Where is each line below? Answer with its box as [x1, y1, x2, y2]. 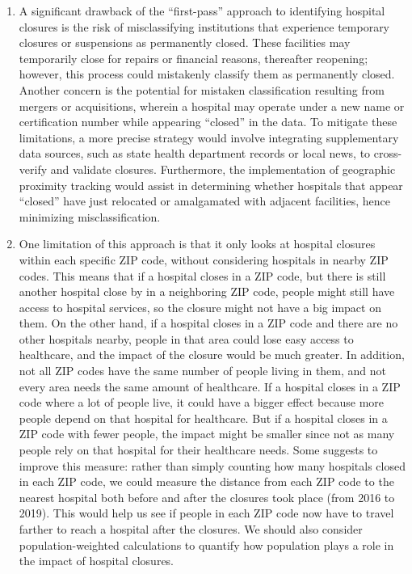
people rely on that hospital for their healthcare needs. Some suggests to [19, 441, 378, 458]
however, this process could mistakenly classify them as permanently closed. [19, 65, 395, 82]
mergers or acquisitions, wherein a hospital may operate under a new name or [19, 97, 405, 114]
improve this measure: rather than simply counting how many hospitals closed [19, 457, 406, 474]
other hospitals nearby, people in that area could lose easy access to [19, 330, 354, 347]
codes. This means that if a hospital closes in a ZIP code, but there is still [19, 267, 386, 284]
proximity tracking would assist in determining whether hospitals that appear [19, 176, 403, 193]
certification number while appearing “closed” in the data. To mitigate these [19, 113, 397, 130]
